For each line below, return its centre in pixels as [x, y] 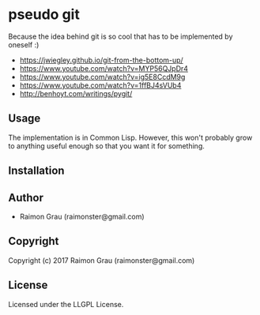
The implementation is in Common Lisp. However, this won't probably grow [130, 137]
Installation [36, 171]
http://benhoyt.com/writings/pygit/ [76, 93]
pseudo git [44, 15]
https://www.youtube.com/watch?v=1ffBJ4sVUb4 [100, 85]
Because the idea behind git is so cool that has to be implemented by [121, 36]
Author [26, 198]
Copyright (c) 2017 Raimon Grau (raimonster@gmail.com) [102, 260]
